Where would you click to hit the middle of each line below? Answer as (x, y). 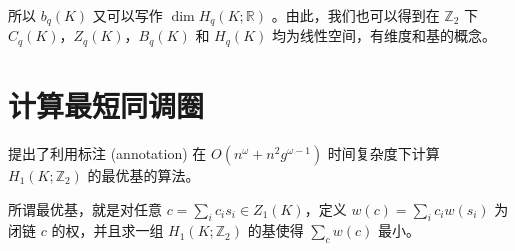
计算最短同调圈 (106, 105)
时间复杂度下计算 (383, 153)
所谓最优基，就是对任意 (85, 208)
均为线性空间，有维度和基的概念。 (383, 35)
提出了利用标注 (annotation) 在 (107, 153)
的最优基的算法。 (143, 175)
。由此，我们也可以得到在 (355, 15)
